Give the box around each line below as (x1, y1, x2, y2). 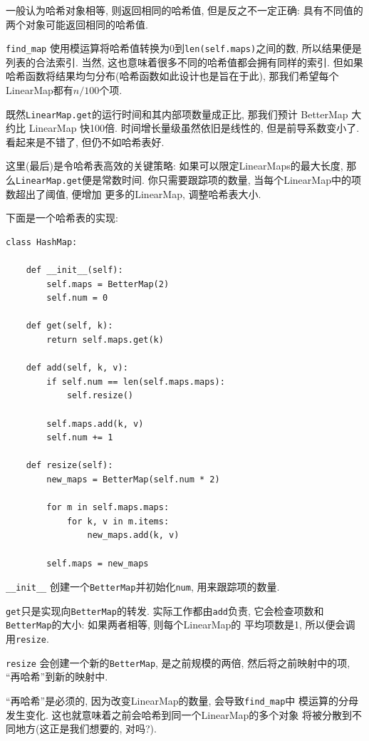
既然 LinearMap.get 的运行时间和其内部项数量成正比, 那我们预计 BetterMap (6, 106, 348, 121)
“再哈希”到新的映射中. (6, 669, 108, 684)
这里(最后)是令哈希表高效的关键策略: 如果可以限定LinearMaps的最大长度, (6, 158, 343, 173)
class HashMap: (6, 237, 78, 247)
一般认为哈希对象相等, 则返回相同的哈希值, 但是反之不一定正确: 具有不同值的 (6, 3, 363, 17)
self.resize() (66, 390, 133, 401)
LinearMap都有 (6, 83, 73, 98)
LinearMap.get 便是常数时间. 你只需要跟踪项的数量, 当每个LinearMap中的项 (16, 172, 361, 187)
